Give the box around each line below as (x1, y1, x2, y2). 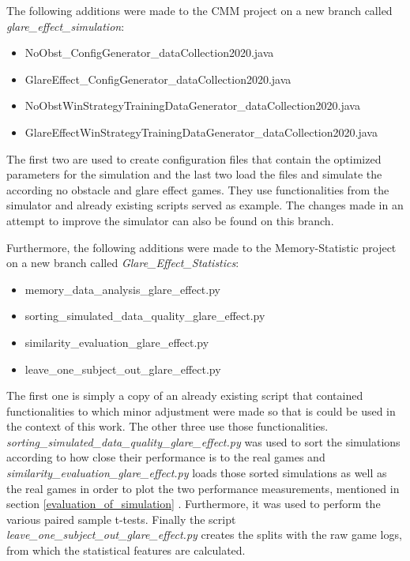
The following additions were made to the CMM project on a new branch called (6, 2, 393, 18)
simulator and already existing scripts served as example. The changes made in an (6, 197, 404, 213)
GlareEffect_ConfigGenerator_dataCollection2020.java (24, 70, 292, 87)
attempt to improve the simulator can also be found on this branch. (6, 212, 334, 228)
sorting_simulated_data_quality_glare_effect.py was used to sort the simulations (6, 433, 401, 450)
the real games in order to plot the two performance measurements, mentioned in (6, 480, 400, 496)
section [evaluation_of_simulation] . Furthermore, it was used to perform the (6, 495, 381, 512)
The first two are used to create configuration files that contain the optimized (6, 150, 382, 167)
